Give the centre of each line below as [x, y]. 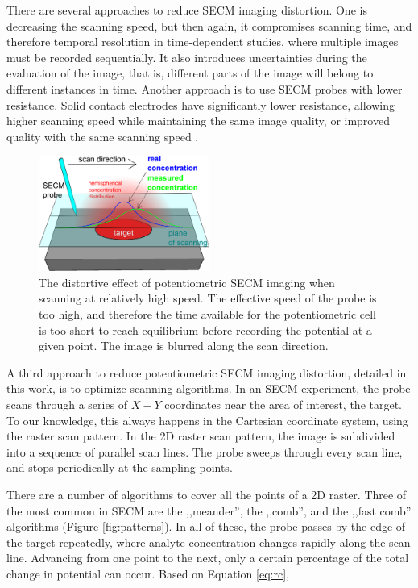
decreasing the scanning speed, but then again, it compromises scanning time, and [209, 25]
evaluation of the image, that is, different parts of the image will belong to [190, 73]
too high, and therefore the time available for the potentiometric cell [207, 313]
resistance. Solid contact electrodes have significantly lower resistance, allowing [201, 104]
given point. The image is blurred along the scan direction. [184, 346]
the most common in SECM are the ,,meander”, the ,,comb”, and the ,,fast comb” [209, 510]
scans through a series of [67, 404]
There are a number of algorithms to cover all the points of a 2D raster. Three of [207, 494]
